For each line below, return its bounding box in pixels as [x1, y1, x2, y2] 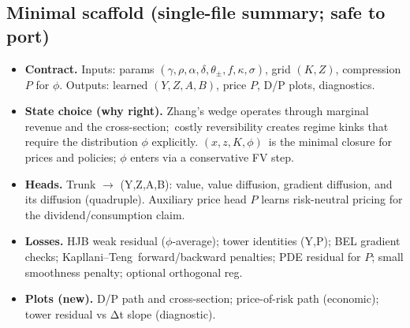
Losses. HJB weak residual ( [24, 233, 166, 249]
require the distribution [24, 133, 138, 150]
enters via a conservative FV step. [130, 148, 294, 165]
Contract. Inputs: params [24, 60, 155, 76]
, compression [335, 60, 401, 76]
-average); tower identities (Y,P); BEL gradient [172, 233, 401, 249]
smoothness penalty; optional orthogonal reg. [24, 263, 243, 280]
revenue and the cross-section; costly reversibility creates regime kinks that [24, 117, 389, 134]
